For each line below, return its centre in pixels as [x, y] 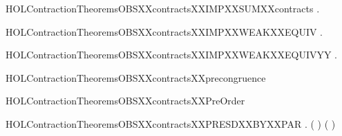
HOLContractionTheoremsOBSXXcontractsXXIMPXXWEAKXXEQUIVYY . [171, 55]
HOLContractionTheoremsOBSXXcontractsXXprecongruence [136, 77]
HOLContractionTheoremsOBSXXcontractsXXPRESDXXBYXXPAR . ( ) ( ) [171, 123]
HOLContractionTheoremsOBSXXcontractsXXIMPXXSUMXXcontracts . [163, 8]
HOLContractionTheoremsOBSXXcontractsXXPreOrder [125, 101]
